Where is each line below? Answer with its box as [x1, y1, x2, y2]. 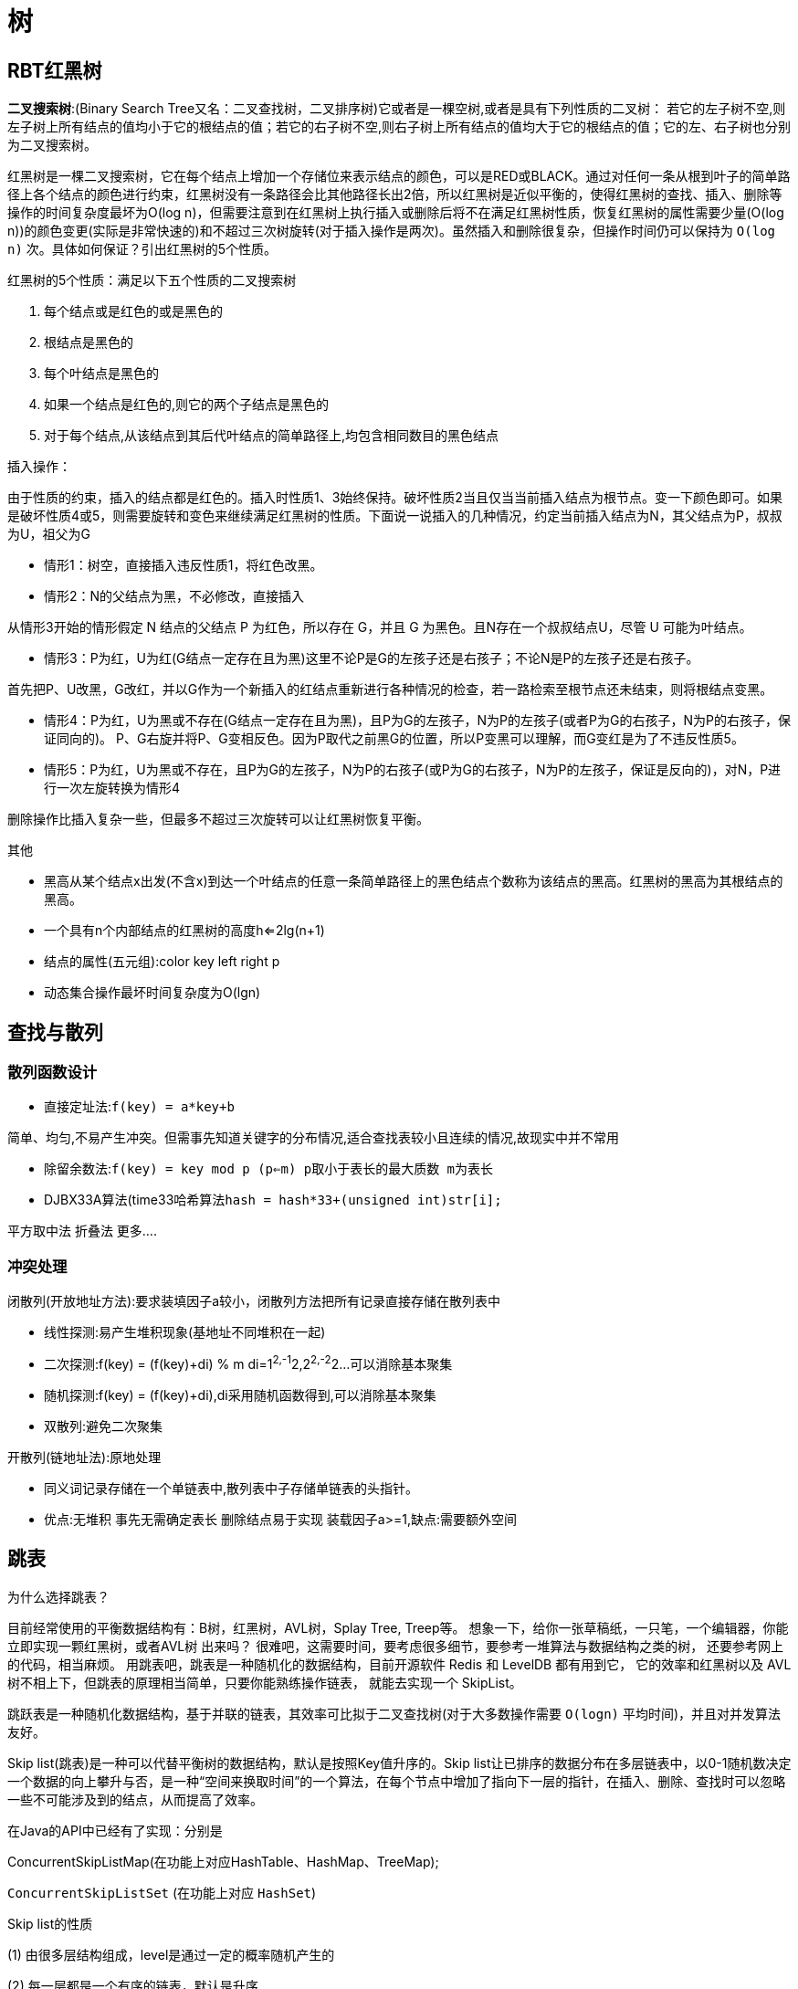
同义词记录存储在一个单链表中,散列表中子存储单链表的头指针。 [44, 1479, 419, 1496]
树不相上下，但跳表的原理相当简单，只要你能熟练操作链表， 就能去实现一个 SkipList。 [7, 1674, 522, 1690]
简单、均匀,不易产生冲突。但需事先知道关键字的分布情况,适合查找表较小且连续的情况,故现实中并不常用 [7, 1130, 620, 1146]
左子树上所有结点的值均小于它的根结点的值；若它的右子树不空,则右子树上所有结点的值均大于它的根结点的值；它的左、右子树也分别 [7, 119, 792, 135]
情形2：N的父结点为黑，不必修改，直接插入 [44, 588, 305, 605]
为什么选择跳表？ [7, 1588, 110, 1605]
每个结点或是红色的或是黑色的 [44, 303, 223, 320]
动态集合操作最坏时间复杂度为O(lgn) [44, 984, 261, 1001]
